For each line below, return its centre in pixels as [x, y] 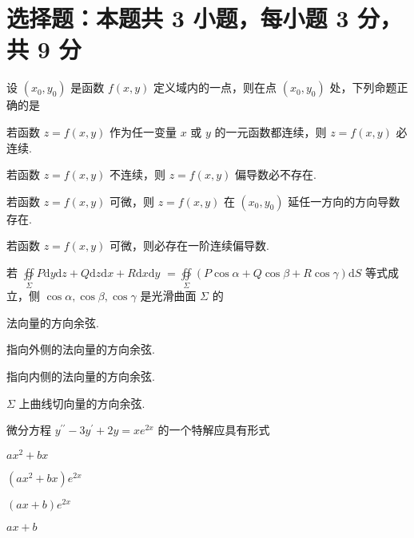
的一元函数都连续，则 [271, 131]
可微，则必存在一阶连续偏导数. [189, 245]
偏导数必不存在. [275, 174]
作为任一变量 [143, 131]
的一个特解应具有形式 [214, 430]
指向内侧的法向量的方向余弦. [81, 376]
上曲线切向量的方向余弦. [82, 403]
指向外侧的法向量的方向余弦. [81, 349]
